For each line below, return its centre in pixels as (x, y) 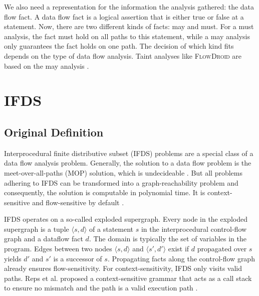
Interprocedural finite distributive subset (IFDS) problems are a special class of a (129, 153)
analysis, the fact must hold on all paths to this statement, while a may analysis (127, 36)
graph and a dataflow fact (44, 239)
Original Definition (54, 132)
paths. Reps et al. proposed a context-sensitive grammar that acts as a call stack (128, 278)
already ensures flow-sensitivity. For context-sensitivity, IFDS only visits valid (123, 268)
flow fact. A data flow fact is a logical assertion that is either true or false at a (124, 16)
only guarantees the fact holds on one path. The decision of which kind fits (119, 46)
